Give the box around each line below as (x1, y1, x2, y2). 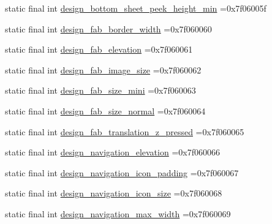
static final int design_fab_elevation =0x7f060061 (5, 43, 193, 56)
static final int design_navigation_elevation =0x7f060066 (5, 146, 220, 159)
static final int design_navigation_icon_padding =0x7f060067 (5, 166, 239, 179)
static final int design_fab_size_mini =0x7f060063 (5, 84, 196, 97)
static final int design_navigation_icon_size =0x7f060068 (5, 187, 222, 200)
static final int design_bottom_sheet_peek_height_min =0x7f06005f (5, 2, 266, 14)
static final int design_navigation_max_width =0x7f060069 (5, 207, 231, 220)
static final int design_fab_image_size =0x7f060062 (5, 63, 202, 76)
